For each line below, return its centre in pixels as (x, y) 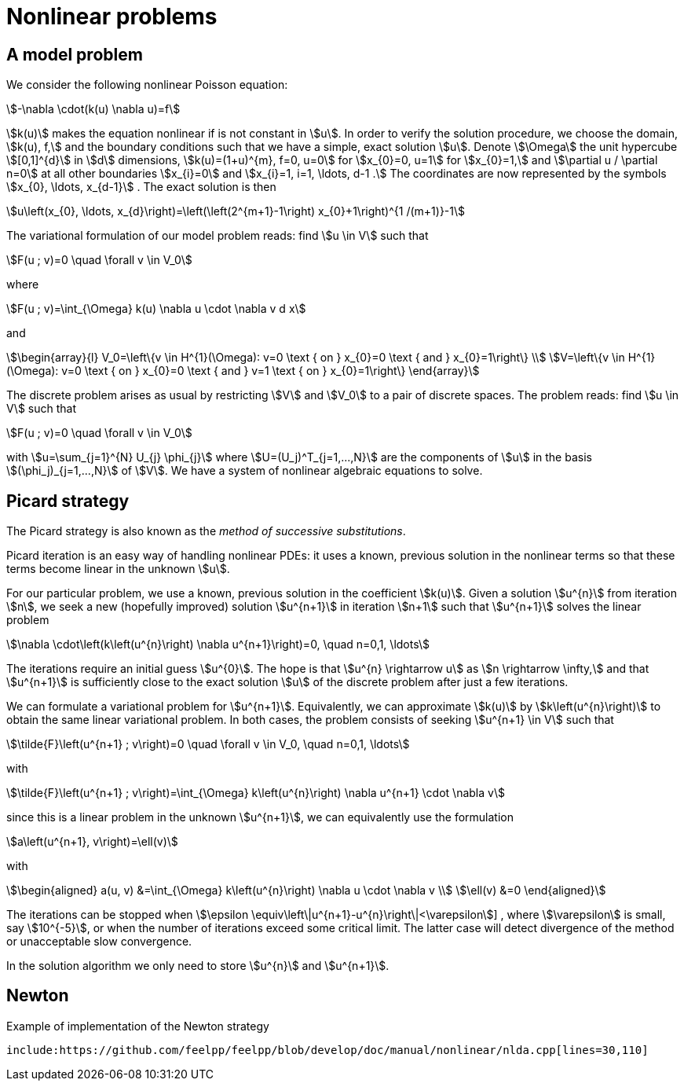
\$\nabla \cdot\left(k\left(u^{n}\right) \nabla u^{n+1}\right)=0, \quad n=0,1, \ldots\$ (218, 644)
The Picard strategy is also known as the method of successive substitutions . (206, 531)
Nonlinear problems (112, 17)
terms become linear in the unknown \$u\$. (118, 569)
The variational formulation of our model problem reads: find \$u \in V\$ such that (218, 236)
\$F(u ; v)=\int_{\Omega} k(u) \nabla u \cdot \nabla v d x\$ (156, 309)
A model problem (75, 54)
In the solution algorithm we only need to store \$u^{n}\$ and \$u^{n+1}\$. (198, 966)
